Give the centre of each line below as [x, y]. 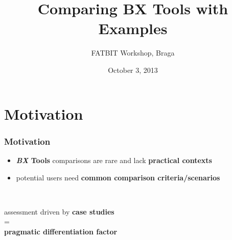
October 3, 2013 [133, 70]
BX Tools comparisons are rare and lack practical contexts [114, 160]
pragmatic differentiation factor [61, 231]
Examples [133, 28]
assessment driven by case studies [59, 211]
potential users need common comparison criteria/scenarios [118, 177]
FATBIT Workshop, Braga [133, 53]
